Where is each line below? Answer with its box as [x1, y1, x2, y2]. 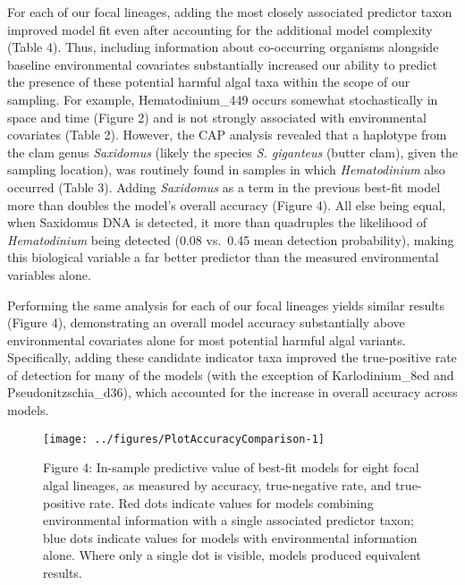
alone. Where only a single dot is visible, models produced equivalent [43, 546, 421, 564]
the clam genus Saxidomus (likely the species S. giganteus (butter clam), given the [7, 142, 458, 161]
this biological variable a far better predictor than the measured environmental [7, 248, 439, 267]
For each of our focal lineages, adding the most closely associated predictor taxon [7, 3, 452, 21]
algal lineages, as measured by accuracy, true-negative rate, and [43, 475, 392, 494]
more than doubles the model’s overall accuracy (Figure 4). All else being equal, [7, 195, 446, 214]
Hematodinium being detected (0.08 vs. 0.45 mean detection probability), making [7, 230, 454, 249]
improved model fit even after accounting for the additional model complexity [7, 20, 433, 38]
